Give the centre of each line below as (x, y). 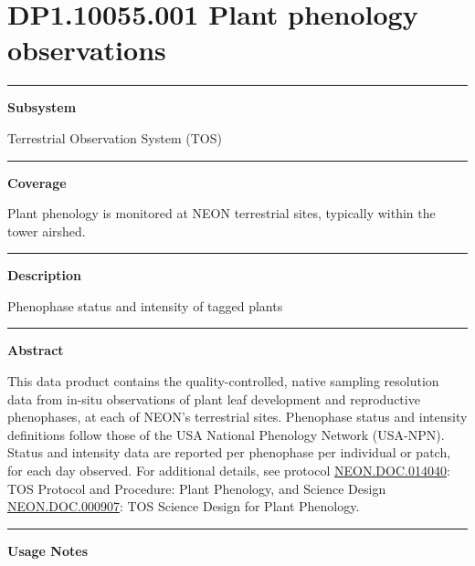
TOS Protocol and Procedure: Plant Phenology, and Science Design (197, 488)
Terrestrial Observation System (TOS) (115, 137)
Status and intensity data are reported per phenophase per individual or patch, (229, 452)
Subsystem (42, 107)
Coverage (37, 182)
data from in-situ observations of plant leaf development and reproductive (214, 398)
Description (45, 275)
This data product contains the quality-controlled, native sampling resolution (223, 381)
